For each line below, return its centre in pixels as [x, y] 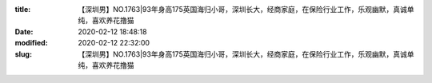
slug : [23, 54]
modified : [31, 43]
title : [23, 9]
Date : [24, 31]
